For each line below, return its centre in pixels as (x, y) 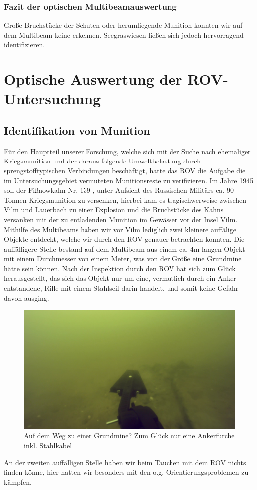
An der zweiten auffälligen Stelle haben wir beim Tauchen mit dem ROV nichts (125, 462)
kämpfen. (18, 481)
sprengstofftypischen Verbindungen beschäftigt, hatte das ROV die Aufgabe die (125, 170)
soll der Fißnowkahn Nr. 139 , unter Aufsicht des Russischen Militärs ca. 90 (119, 190)
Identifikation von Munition (77, 130)
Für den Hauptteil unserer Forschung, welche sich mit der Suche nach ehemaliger (127, 151)
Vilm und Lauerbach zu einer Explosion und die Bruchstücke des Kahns (114, 210)
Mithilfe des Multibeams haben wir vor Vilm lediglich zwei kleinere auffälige (120, 229)
